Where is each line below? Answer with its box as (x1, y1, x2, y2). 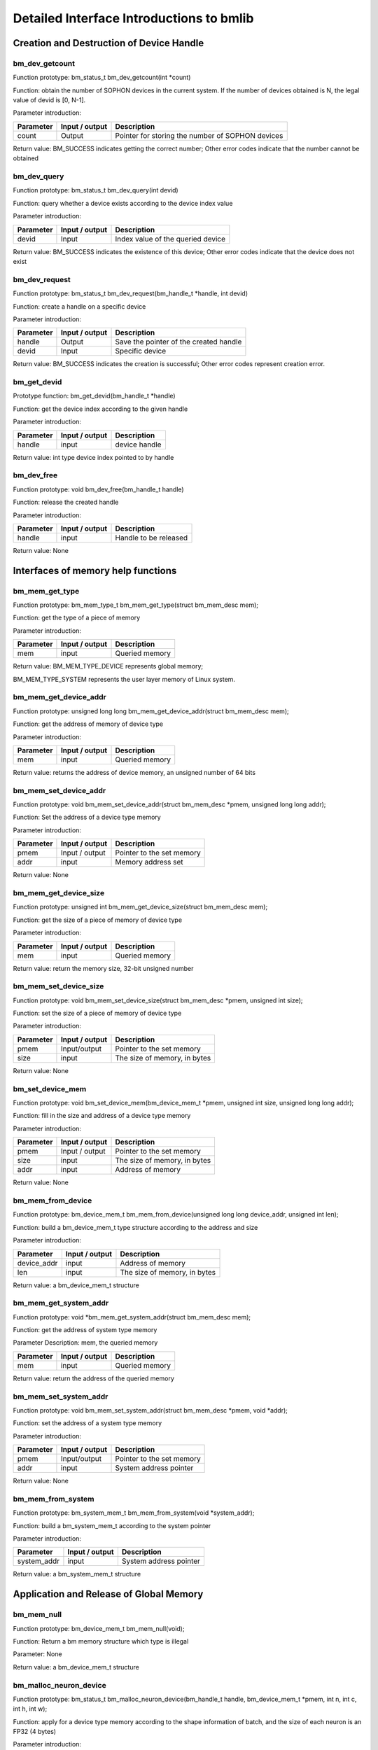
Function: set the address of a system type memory (13, 1419, 162, 1427)
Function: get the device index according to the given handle (13, 405, 188, 413)
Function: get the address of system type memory (13, 1326, 157, 1334)
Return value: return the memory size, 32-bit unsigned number (13, 964, 194, 972)
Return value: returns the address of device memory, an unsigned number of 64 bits (13, 768, 255, 776)
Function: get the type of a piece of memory (13, 613, 141, 622)
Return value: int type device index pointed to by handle (13, 453, 174, 461)
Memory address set (115, 857, 183, 867)
